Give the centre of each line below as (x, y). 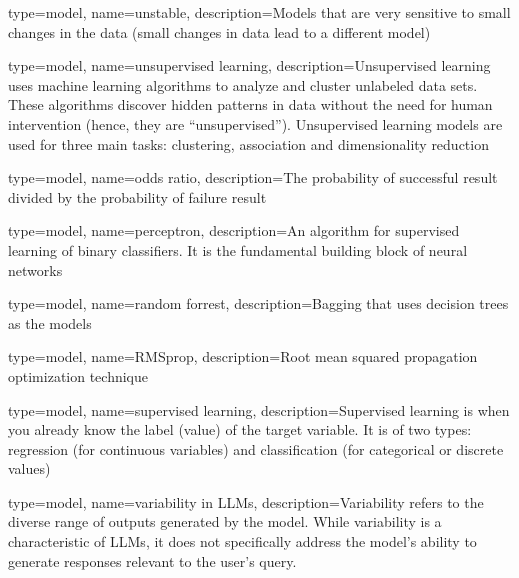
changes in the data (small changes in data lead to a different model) (219, 31)
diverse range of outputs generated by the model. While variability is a (225, 521)
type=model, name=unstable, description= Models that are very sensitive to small (259, 12)
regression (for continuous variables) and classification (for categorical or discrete (256, 448)
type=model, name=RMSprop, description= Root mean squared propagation (243, 356)
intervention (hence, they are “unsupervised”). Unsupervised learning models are (255, 123)
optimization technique (78, 375)
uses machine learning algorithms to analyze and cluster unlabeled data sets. (243, 84)
